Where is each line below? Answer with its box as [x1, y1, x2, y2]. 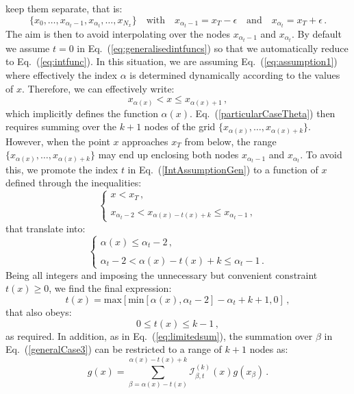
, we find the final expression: [49, 281, 172, 295]
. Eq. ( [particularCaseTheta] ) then [190, 106, 336, 120]
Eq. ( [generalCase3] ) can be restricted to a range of [5, 342, 222, 356]
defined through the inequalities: [5, 175, 142, 190]
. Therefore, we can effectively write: [21, 81, 175, 95]
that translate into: [5, 221, 86, 235]
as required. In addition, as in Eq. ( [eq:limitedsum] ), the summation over [5, 328, 313, 343]
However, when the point [5, 134, 110, 148]
